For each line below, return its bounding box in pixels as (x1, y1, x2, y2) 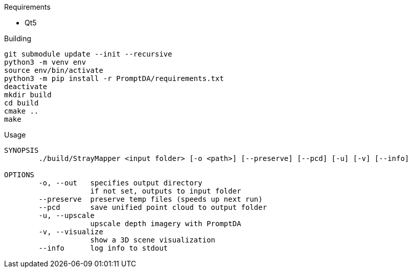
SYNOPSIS (4, 146, 39, 154)
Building (4, 34, 32, 43)
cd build (4, 99, 39, 107)
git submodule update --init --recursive (4, 50, 172, 58)
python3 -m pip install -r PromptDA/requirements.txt (4, 74, 224, 83)
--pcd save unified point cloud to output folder (38, 203, 267, 211)
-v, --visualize (38, 228, 103, 236)
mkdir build (4, 91, 52, 99)
